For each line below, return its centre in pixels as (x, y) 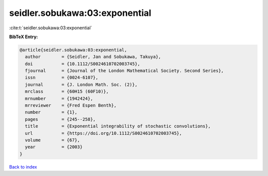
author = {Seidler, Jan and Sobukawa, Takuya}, (93, 57)
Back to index (23, 167)
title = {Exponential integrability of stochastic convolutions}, (118, 126)
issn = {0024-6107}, (62, 78)
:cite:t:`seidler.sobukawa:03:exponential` (51, 28)
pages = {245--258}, (61, 119)
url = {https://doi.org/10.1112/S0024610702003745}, (103, 133)
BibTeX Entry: (24, 37)
